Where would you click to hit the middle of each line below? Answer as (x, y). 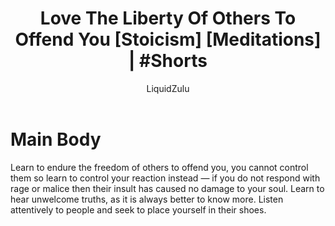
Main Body (56, 139)
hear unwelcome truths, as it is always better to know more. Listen (147, 199)
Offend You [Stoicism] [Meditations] (168, 39)
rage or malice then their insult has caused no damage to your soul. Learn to (167, 188)
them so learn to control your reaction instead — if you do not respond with (165, 178)
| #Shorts (168, 61)
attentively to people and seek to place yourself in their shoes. (138, 209)
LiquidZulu (168, 88)
